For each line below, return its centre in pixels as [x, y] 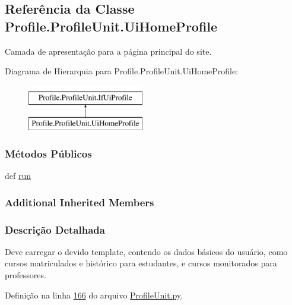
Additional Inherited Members [80, 202]
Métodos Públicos [48, 153]
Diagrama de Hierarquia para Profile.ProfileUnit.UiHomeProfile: [122, 71]
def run [18, 176]
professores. [26, 275]
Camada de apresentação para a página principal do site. [108, 51]
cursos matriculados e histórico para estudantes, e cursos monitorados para [141, 263]
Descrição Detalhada [55, 229]
